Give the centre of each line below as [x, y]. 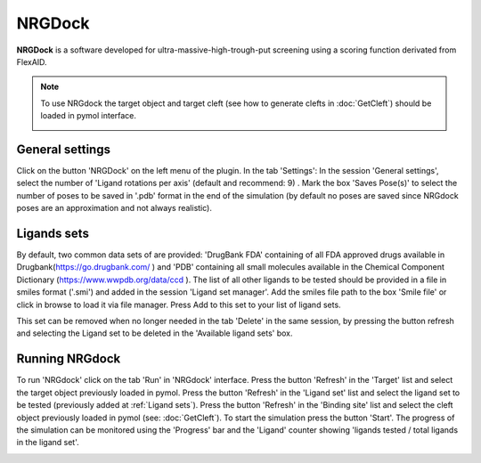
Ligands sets [53, 233]
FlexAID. [32, 61]
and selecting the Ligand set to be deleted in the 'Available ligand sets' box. [155, 333]
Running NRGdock [69, 359]
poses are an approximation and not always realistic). [114, 208]
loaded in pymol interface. [89, 116]
